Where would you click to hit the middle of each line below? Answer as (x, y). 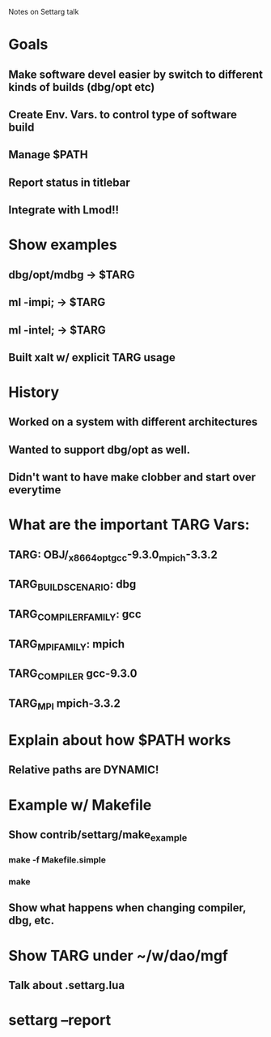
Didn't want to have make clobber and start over (132, 478)
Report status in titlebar (70, 182)
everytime (35, 490)
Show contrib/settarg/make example (98, 836)
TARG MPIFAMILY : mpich (67, 645)
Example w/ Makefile (80, 805)
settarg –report (60, 1020)
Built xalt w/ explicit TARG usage (92, 357)
